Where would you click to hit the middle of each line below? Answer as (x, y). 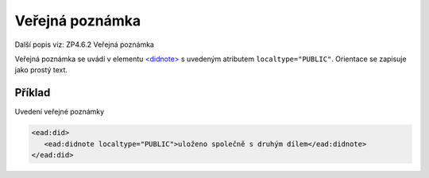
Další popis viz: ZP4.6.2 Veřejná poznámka (85, 44)
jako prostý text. (41, 70)
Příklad (33, 93)
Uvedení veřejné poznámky (60, 112)
